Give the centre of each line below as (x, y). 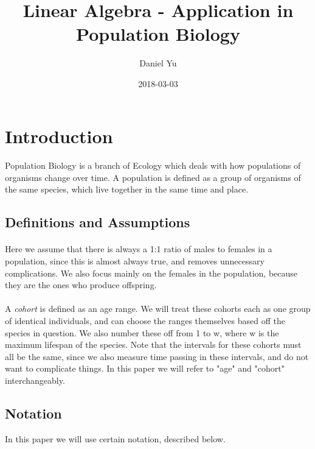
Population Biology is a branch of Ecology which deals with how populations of (153, 165)
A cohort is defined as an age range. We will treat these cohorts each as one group (158, 309)
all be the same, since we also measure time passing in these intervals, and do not (157, 356)
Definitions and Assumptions (98, 222)
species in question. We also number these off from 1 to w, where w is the (142, 332)
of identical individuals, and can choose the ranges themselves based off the (145, 320)
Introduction (59, 136)
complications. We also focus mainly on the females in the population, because (151, 273)
